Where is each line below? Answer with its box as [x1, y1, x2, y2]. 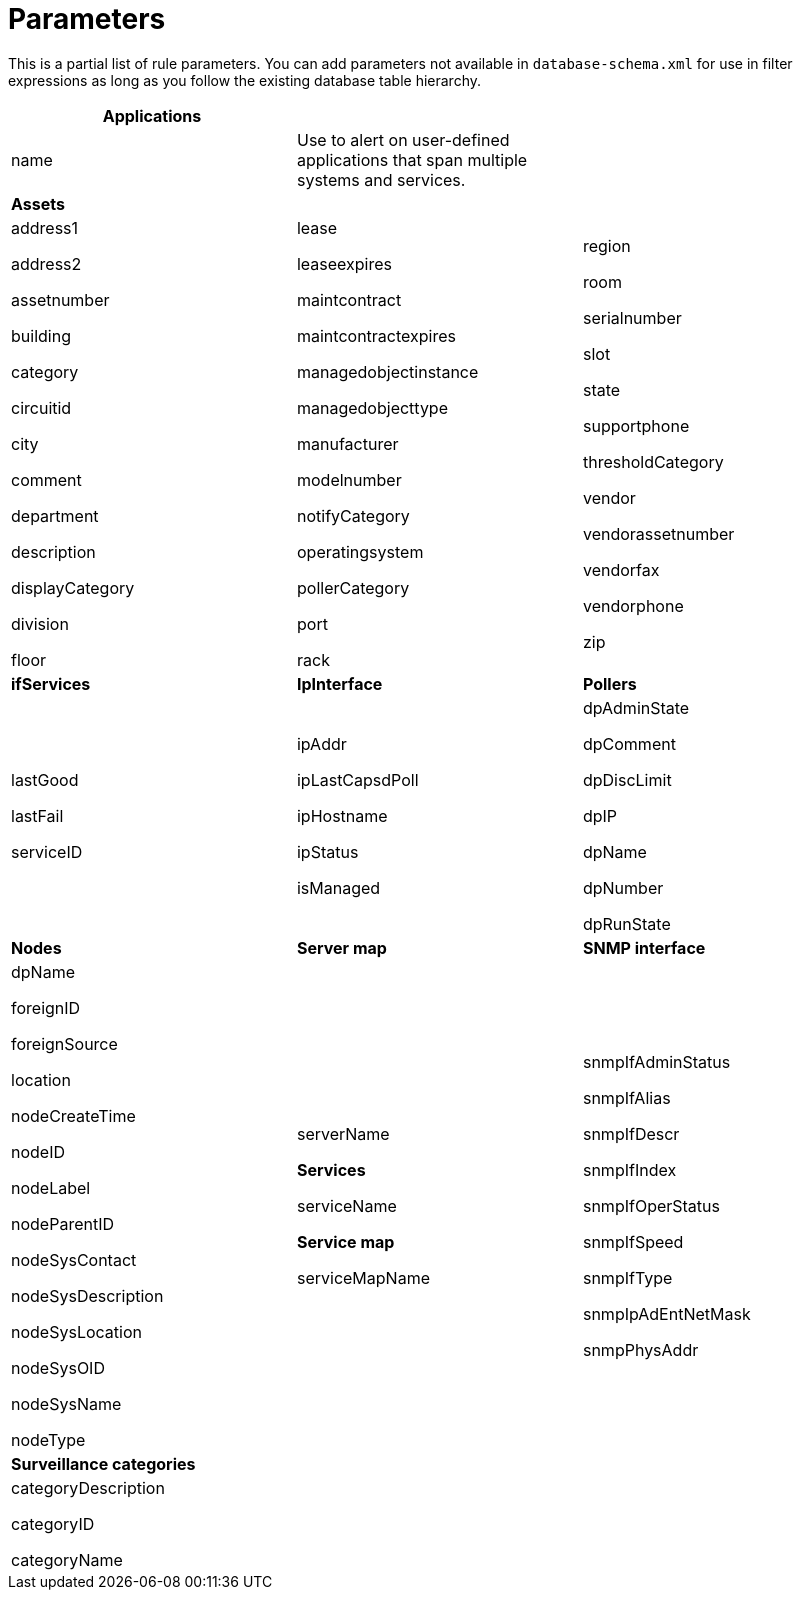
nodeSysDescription [11, 1285, 164, 1306]
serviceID [11, 841, 83, 862]
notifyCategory [296, 505, 410, 526]
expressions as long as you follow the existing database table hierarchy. [8, 71, 481, 89]
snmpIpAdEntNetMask [582, 1303, 751, 1324]
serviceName [296, 1195, 397, 1216]
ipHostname [296, 805, 388, 826]
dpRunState [582, 913, 671, 934]
